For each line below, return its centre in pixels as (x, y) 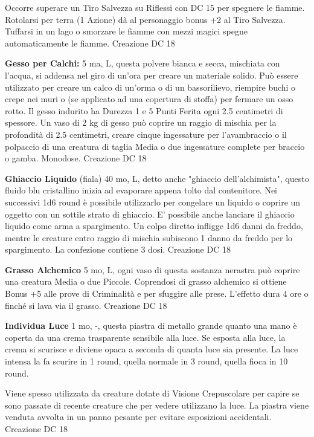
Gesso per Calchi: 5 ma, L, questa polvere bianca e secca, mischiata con (143, 63)
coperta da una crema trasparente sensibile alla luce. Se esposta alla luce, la (145, 337)
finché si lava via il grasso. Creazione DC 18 (86, 305)
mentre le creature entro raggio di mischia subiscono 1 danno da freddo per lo (149, 237)
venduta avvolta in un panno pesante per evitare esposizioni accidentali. (138, 417)
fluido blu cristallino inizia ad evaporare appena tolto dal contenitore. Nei (141, 190)
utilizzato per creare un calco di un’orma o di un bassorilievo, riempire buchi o (150, 87)
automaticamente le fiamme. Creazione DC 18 (90, 43)
